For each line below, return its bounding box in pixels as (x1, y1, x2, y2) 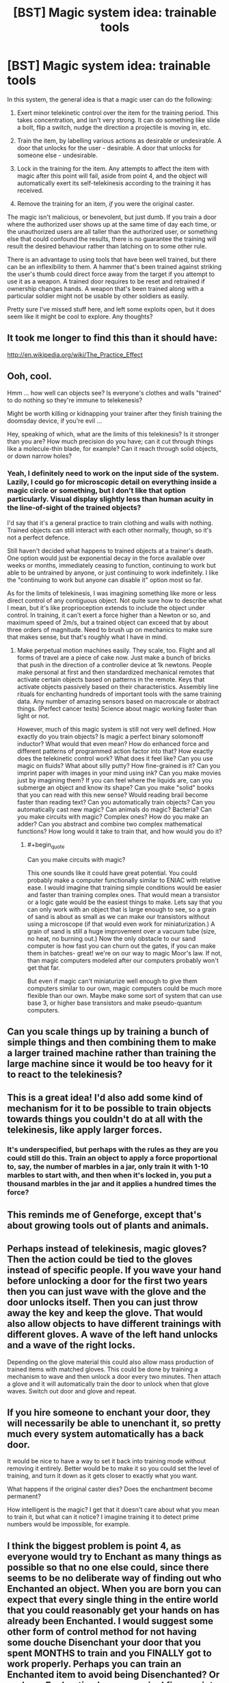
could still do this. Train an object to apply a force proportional (7, 1153, 217, 1163)
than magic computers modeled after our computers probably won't (27, 956, 219, 964)
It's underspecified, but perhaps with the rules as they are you (7, 1145, 219, 1154)
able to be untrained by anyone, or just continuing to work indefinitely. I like (7, 568, 219, 577)
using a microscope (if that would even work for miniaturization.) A (27, 920, 215, 928)
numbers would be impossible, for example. (7, 1520, 131, 1529)
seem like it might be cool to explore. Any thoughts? (7, 312, 153, 321)
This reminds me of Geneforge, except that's (7, 1209, 202, 1220)
